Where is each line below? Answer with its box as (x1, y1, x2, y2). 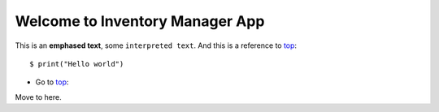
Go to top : (35, 77, 69, 87)
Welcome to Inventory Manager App (15, 12, 265, 30)
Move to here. (15, 92, 62, 101)
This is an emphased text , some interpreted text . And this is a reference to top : (15, 41, 297, 50)
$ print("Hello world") (29, 59, 124, 68)
